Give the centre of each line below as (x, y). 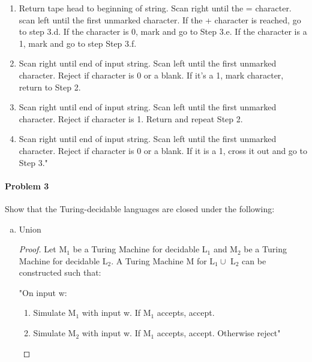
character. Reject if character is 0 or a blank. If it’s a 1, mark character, (151, 75)
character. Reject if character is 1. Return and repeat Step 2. (131, 118)
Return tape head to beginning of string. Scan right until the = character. (155, 8)
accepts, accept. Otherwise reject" (219, 333)
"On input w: (43, 292)
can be (254, 260)
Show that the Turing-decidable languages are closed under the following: (140, 208)
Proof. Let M (43, 249)
